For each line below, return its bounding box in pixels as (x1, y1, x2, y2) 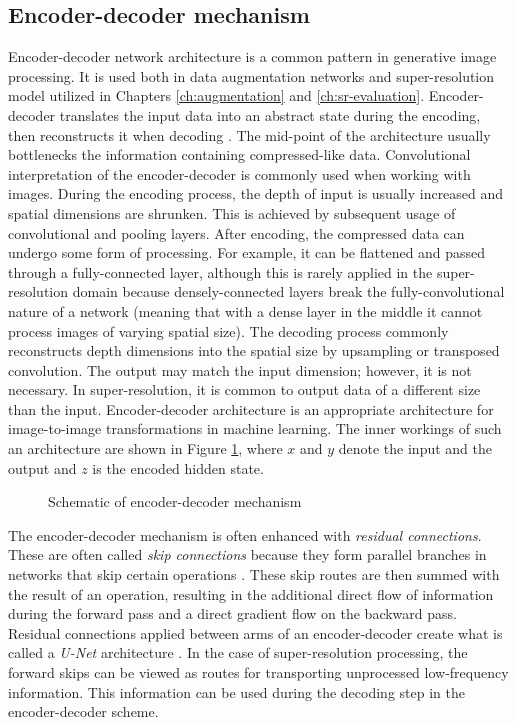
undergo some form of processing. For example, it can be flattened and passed (8, 242, 486, 263)
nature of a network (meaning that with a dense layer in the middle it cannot (8, 300, 483, 321)
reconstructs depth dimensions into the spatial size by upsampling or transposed (8, 340, 500, 361)
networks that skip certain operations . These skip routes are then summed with (8, 564, 500, 585)
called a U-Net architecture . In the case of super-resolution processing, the (8, 642, 468, 663)
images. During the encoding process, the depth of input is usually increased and (8, 183, 504, 204)
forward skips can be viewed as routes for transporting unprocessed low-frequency (8, 662, 509, 683)
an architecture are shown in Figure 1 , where (8, 438, 283, 459)
